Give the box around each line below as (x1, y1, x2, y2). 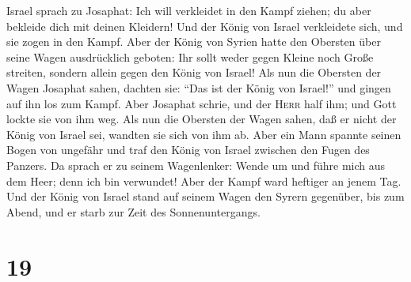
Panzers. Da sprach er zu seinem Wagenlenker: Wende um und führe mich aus (6, 156, 386, 173)
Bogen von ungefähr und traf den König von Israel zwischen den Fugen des (6, 141, 370, 158)
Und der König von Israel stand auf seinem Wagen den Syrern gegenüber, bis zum (6, 188, 405, 205)
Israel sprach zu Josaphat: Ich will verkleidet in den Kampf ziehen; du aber (6, 2, 371, 18)
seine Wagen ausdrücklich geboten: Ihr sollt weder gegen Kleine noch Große (6, 48, 374, 65)
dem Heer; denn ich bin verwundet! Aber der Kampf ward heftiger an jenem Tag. (6, 172, 401, 189)
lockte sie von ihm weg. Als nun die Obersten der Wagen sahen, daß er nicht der (6, 111, 397, 127)
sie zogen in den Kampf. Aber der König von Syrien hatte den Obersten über (6, 33, 381, 50)
